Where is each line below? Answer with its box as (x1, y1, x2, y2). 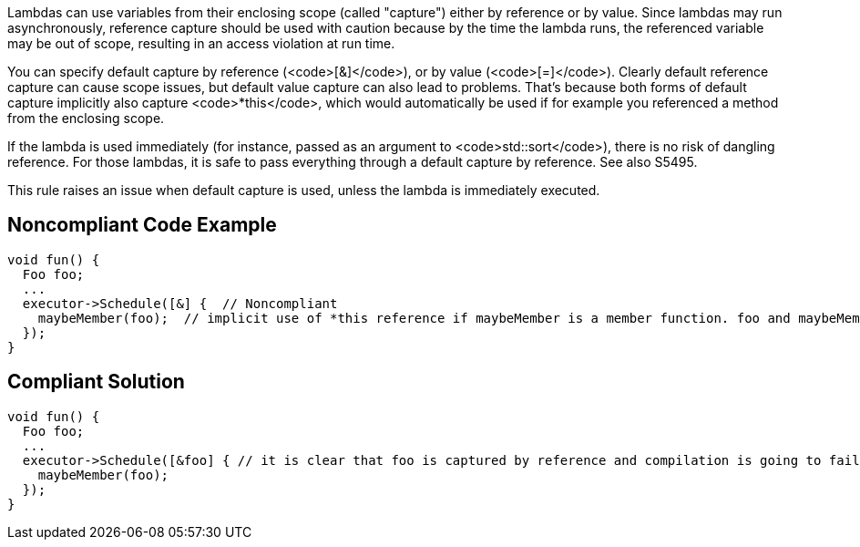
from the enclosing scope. (7, 110, 165, 126)
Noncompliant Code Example (7, 213, 277, 237)
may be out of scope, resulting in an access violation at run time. (7, 36, 395, 51)
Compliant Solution (7, 370, 185, 394)
